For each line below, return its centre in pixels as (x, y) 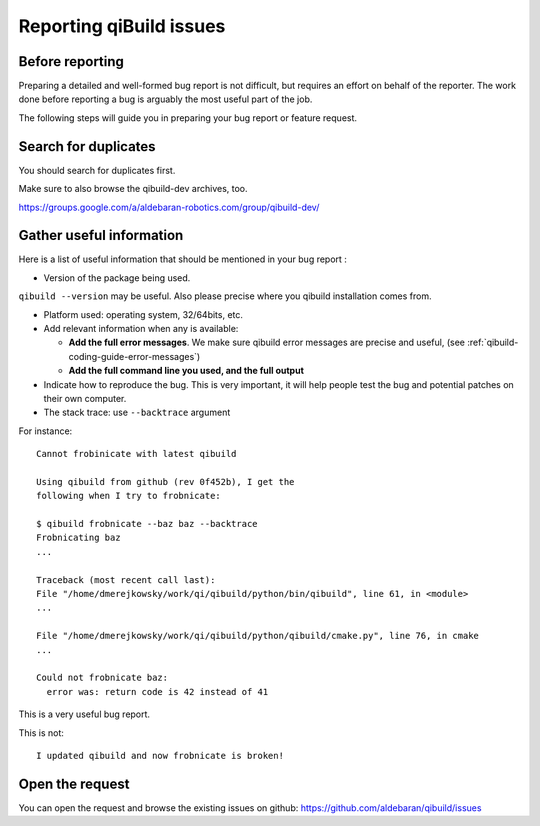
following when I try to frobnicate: (129, 496)
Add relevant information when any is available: (141, 328)
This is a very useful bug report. (84, 714)
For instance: (45, 431)
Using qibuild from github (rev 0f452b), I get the (165, 481)
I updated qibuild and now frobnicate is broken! (160, 755)
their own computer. (85, 398)
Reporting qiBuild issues (122, 26)
